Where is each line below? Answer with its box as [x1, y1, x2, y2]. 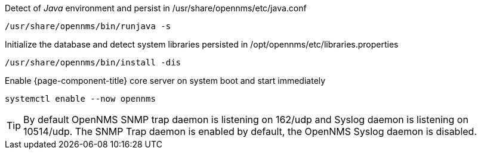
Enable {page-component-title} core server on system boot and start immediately [5, 76, 326, 86]
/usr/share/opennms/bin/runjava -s [5, 21, 171, 31]
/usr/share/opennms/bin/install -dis [5, 58, 181, 67]
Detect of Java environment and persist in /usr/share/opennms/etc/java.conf [5, 3, 307, 13]
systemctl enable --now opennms [5, 94, 156, 103]
